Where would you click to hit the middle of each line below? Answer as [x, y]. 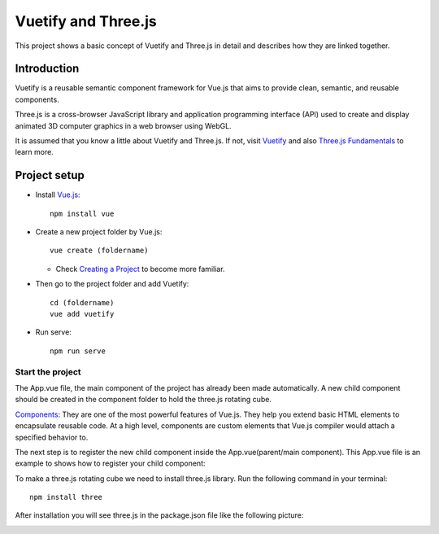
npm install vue [82, 213]
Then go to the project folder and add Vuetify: [112, 284]
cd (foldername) [82, 302]
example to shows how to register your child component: [111, 463]
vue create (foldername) [99, 251]
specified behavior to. [52, 437]
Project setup [50, 175]
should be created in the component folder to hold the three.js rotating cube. [143, 400]
